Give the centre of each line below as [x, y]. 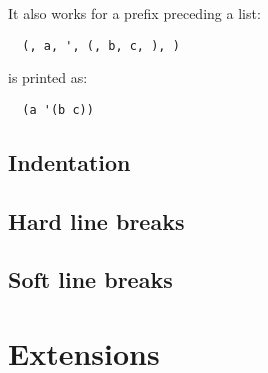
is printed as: [48, 77]
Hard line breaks [96, 220]
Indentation [69, 161]
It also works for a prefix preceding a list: [134, 13]
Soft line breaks [90, 279]
